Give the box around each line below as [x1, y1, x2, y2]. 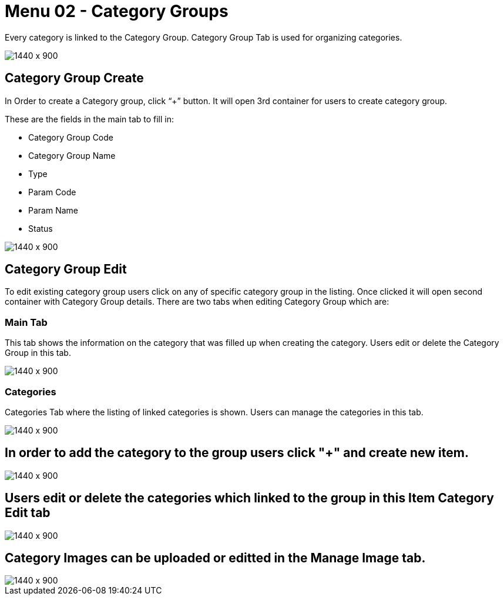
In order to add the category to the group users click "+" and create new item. [5, 445, 469, 461]
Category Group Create [5, 71, 144, 86]
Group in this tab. [5, 348, 71, 358]
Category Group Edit [5, 262, 127, 277]
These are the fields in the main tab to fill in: [5, 114, 174, 124]
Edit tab [5, 505, 51, 521]
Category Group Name [28, 150, 116, 161]
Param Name [28, 205, 78, 215]
